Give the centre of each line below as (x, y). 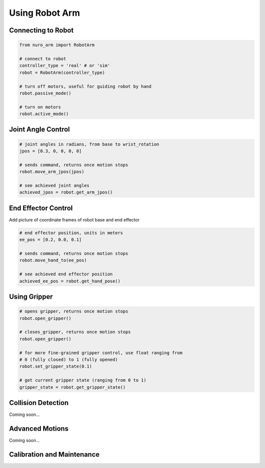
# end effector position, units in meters (71, 233)
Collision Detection (39, 403)
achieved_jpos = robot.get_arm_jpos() (66, 192)
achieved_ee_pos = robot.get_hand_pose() (70, 281)
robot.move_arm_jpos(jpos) (52, 172)
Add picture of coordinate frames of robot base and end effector (74, 219)
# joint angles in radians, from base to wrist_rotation (89, 144)
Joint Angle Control (40, 130)
